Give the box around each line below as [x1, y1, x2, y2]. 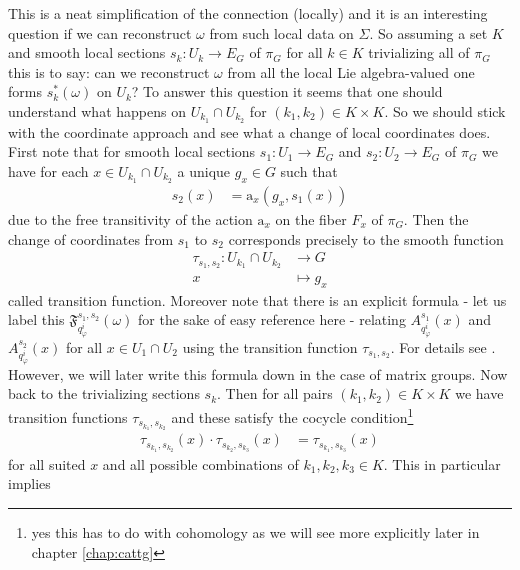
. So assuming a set [369, 22, 488, 43]
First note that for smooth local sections [8, 141, 256, 162]
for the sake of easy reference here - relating [138, 309, 406, 330]
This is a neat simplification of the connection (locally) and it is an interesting [8, 3, 488, 23]
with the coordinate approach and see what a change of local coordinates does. [8, 121, 491, 142]
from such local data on [209, 22, 354, 43]
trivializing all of [368, 42, 470, 63]
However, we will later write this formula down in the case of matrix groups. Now [8, 363, 508, 384]
